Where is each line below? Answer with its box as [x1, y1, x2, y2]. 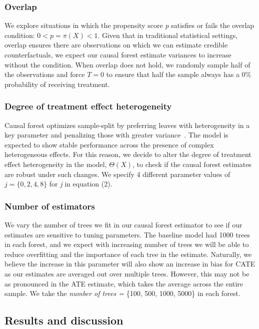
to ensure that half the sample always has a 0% [106, 69, 251, 79]
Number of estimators [4, 199, 95, 212]
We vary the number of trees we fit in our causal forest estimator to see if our [4, 219, 242, 229]
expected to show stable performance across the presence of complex [4, 139, 214, 149]
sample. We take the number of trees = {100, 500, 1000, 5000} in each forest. [4, 288, 240, 298]
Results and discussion [4, 312, 123, 328]
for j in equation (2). [49, 178, 112, 189]
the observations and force [4, 69, 85, 79]
